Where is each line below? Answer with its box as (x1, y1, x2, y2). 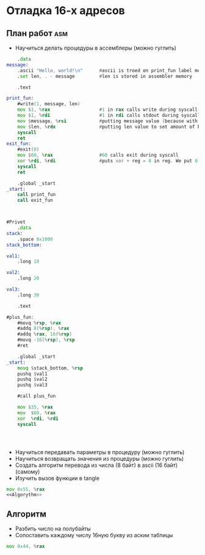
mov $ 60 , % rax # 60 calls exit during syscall (17, 152, 179, 158)
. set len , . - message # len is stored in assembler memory (17, 73, 192, 80)
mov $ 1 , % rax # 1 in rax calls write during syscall (17, 106, 198, 113)
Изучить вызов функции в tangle (15, 474, 99, 482)
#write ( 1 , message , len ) (17, 101, 81, 107)
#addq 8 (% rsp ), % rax (17, 326, 70, 332)
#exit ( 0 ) (17, 146, 40, 153)
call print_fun (17, 192, 56, 198)
